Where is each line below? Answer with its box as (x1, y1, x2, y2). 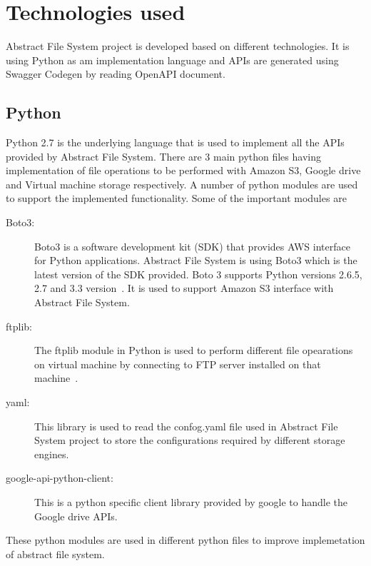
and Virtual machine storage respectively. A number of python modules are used (6, 176, 358, 191)
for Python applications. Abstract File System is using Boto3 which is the (34, 253, 357, 268)
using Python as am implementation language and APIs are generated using (6, 52, 339, 67)
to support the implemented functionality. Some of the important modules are (6, 191, 347, 206)
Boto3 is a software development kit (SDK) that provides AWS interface (34, 238, 350, 253)
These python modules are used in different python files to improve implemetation (6, 532, 365, 547)
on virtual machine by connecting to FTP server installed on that (34, 356, 321, 371)
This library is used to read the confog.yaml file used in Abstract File (34, 418, 338, 433)
